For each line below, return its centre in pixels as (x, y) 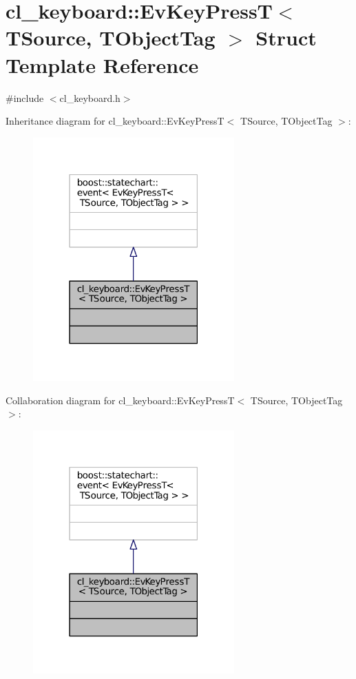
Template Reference (102, 64)
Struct (286, 38)
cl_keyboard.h (90, 97)
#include (25, 97)
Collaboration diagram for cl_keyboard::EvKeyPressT (120, 400)
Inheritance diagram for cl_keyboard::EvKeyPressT (115, 121)
